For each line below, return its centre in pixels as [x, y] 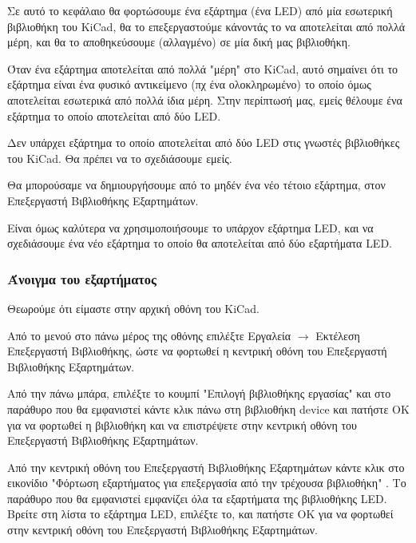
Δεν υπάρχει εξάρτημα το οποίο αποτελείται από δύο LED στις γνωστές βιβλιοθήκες [204, 143]
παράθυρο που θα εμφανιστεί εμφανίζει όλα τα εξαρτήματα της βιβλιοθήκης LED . [197, 498]
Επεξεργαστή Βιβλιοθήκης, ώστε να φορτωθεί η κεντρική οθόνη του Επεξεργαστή [197, 351]
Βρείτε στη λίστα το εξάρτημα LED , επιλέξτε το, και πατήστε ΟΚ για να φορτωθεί [200, 514]
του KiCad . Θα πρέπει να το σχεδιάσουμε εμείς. [120, 158]
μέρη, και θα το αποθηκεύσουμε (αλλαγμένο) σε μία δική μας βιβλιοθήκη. [179, 42]
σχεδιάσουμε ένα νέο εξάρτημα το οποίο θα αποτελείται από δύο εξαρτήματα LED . [200, 243]
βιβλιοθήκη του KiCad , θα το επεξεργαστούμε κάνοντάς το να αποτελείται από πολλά [206, 26]
